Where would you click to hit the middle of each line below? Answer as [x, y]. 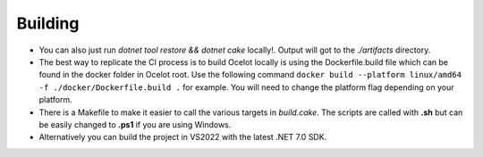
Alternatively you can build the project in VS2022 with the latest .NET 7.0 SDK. [183, 137]
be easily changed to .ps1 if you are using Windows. [135, 124]
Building [48, 23]
